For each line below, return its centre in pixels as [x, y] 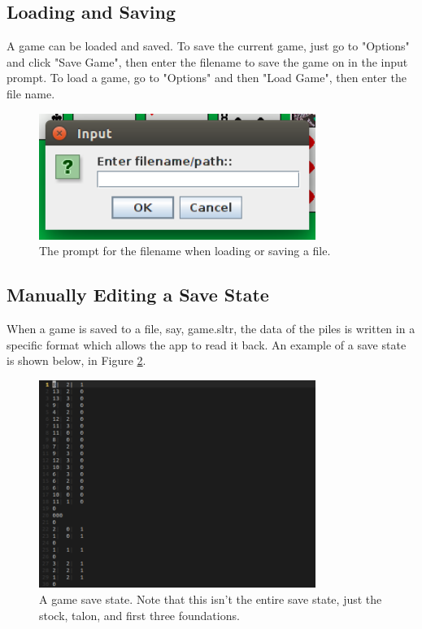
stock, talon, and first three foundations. [139, 615]
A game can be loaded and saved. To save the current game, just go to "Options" [208, 46]
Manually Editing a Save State [138, 295]
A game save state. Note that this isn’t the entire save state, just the [211, 599]
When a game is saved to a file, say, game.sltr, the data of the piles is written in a [211, 328]
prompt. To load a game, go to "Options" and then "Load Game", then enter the [207, 78]
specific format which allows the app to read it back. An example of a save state [207, 344]
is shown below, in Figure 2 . [76, 360]
